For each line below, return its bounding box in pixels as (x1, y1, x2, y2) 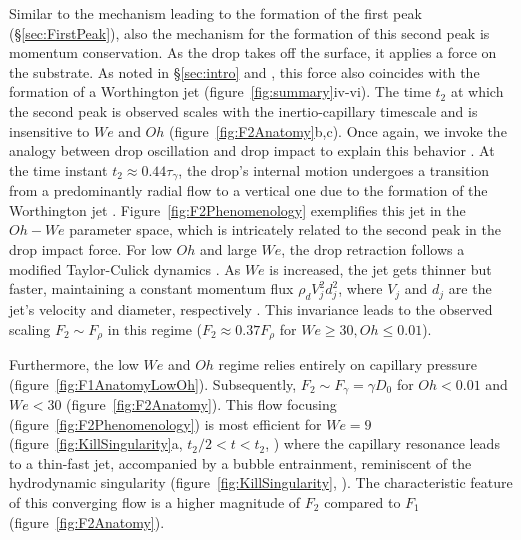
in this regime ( (107, 318, 203, 339)
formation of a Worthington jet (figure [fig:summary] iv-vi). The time (9, 81, 431, 102)
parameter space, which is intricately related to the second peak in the (69, 219, 501, 240)
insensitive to (9, 120, 90, 141)
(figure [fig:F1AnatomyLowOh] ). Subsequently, (9, 373, 297, 394)
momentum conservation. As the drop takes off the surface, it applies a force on (9, 42, 497, 63)
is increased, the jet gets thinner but (269, 258, 492, 279)
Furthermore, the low (9, 354, 139, 375)
